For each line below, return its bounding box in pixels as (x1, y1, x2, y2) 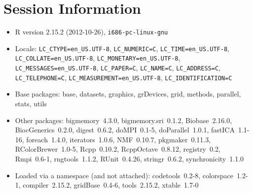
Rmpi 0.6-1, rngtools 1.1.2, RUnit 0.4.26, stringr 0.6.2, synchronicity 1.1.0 (15, 153, 244, 163)
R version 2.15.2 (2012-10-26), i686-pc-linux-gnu (15, 27, 168, 37)
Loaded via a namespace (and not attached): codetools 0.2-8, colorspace (15, 170, 234, 180)
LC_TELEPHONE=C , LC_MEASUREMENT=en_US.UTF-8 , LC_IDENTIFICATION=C (15, 72, 232, 82)
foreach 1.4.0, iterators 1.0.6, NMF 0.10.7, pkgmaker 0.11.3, (26, 134, 211, 144)
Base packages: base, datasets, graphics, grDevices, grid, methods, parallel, (15, 89, 241, 99)
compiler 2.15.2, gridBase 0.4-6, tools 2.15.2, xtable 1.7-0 (23, 180, 199, 190)
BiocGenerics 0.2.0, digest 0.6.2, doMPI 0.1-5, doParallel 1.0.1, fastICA (15, 125, 235, 135)
